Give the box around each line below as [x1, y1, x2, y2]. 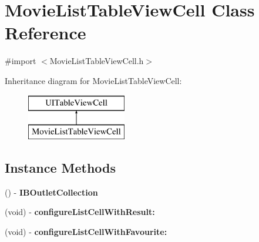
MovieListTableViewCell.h [49, 55, 144, 67]
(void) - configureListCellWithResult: [5, 206, 155, 218]
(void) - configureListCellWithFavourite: [5, 226, 167, 238]
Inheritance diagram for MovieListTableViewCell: [5, 74, 182, 86]
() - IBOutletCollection [5, 186, 98, 198]
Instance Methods [5, 159, 116, 177]
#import [5, 55, 36, 67]
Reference [5, 21, 86, 45]
